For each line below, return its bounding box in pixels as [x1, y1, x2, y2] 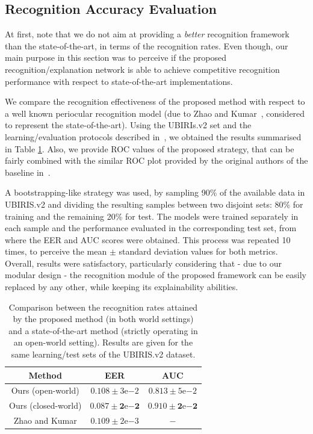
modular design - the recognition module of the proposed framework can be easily [5, 268, 306, 281]
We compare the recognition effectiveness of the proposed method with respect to [5, 95, 305, 108]
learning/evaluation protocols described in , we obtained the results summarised [5, 130, 302, 143]
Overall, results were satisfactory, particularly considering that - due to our [5, 256, 282, 269]
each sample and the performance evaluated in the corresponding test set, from [5, 222, 297, 234]
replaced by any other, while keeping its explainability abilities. [5, 281, 238, 293]
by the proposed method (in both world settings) [13, 312, 194, 325]
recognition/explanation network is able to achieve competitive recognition [5, 63, 280, 75]
